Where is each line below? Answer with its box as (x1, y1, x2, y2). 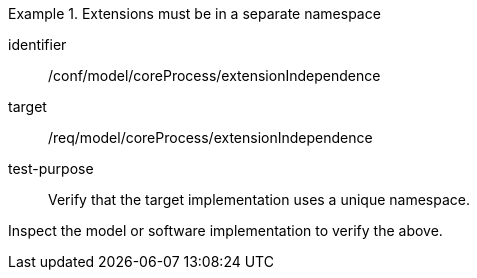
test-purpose (8, 160, 94, 177)
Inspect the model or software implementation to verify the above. (8, 222, 443, 239)
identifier (8, 36, 67, 53)
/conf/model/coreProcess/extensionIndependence (48, 67, 381, 84)
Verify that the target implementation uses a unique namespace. (48, 191, 471, 208)
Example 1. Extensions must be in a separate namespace (8, 5, 381, 22)
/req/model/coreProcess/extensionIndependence (48, 129, 373, 146)
